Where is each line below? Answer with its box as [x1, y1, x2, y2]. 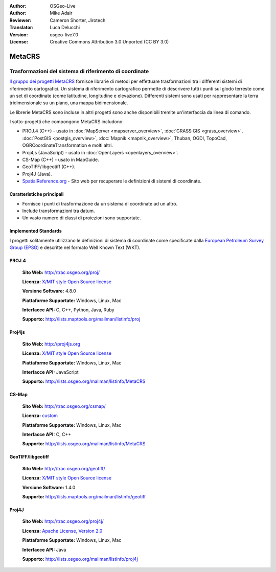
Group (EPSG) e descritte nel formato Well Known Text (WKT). [9, 244, 141, 250]
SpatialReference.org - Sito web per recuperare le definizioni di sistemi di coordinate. [22, 178, 202, 184]
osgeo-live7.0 [50, 31, 79, 38]
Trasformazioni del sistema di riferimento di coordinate [9, 67, 149, 75]
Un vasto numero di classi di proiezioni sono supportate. [22, 215, 141, 221]
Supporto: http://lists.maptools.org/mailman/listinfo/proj [22, 316, 141, 322]
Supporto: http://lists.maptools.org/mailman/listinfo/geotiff [22, 493, 146, 499]
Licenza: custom [22, 413, 58, 419]
